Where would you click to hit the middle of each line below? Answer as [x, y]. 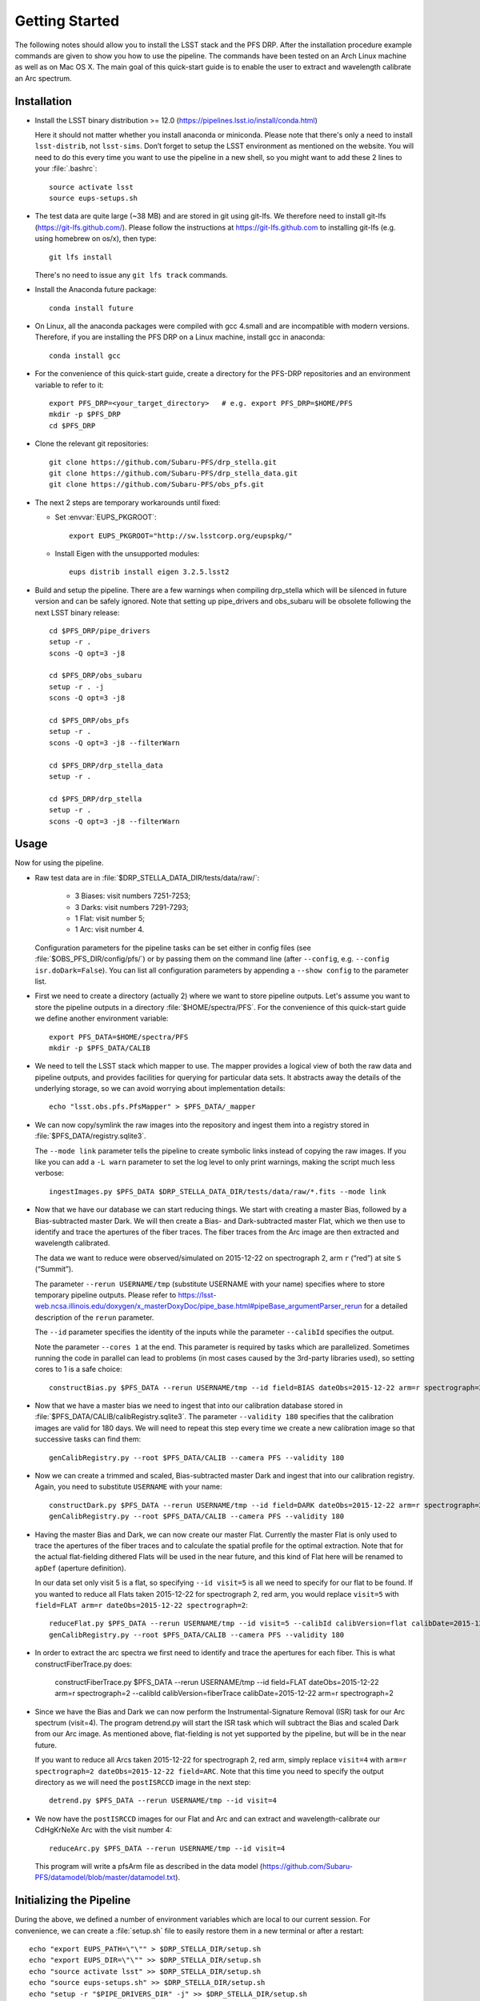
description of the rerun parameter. [94, 1317]
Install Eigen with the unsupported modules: [127, 553]
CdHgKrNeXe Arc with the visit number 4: [103, 1830]
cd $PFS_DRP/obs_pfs [89, 721]
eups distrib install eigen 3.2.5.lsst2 [149, 572]
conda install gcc [85, 355]
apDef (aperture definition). [81, 1568]
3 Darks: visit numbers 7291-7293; [132, 907]
